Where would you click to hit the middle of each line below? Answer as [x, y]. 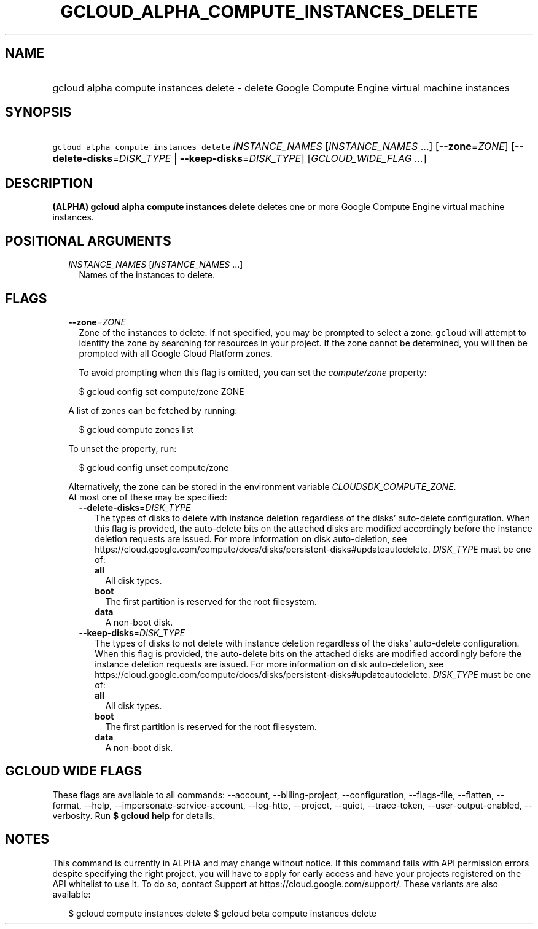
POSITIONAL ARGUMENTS [88, 241]
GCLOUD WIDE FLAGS [74, 771]
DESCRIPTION [49, 183]
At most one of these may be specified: [148, 497]
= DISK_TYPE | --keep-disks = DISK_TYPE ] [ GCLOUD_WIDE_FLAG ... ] [270, 159]
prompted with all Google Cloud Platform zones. [176, 353]
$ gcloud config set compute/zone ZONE [162, 391]
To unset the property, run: [123, 448]
